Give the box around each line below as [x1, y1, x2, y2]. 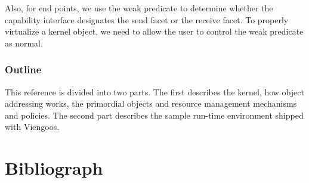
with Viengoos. [5, 120, 60, 133]
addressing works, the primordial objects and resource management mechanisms [5, 97, 297, 110]
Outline [5, 62, 42, 77]
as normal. [5, 36, 43, 49]
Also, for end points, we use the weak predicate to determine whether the [5, 2, 273, 14]
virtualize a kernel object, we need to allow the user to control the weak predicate [5, 25, 304, 38]
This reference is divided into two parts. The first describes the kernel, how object [5, 85, 304, 98]
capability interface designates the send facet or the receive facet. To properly [5, 13, 289, 26]
